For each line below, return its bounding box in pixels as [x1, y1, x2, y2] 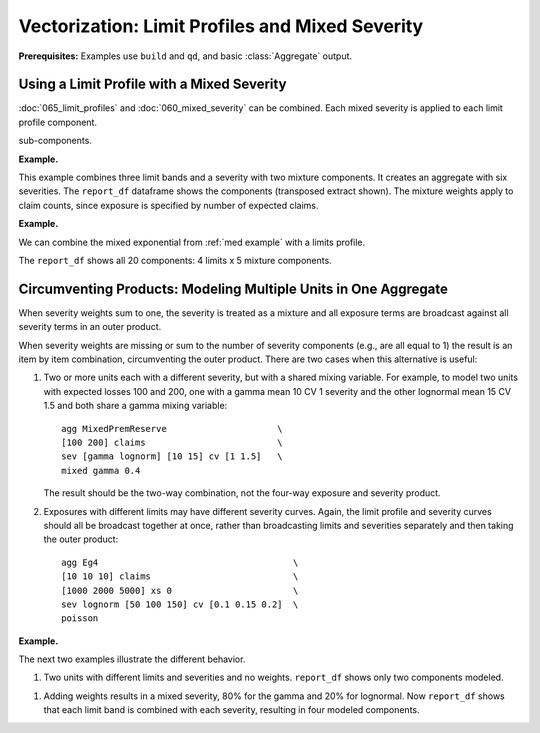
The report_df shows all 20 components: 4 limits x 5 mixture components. [18, 254, 332, 266]
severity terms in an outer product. [18, 321, 162, 333]
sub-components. [18, 135, 92, 147]
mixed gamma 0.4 [61, 465, 141, 476]
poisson [61, 613, 99, 624]
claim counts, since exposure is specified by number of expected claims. [18, 199, 319, 211]
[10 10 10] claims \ [61, 571, 299, 582]
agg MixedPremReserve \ [61, 423, 284, 434]
